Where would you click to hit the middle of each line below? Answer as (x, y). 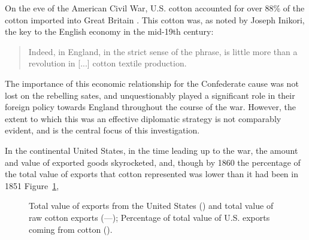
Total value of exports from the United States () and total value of (151, 206)
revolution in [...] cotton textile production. (107, 63)
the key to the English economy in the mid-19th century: (109, 31)
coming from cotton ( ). (71, 229)
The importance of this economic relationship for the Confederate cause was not (152, 83)
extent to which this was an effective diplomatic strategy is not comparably (143, 118)
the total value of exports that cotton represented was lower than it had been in (152, 174)
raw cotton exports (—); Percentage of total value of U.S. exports (149, 217)
